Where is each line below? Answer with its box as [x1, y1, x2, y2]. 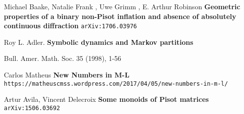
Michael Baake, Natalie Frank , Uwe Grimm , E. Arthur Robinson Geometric [4, 1, 241, 11]
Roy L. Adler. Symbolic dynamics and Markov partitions [4, 37, 194, 47]
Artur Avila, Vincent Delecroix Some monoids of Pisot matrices [4, 94, 209, 104]
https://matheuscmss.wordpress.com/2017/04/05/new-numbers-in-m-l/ [4, 80, 228, 87]
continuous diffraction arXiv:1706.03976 [4, 20, 137, 31]
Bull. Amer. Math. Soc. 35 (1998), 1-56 [4, 53, 121, 63]
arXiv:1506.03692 [4, 104, 60, 112]
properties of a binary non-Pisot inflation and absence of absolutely [4, 11, 237, 21]
